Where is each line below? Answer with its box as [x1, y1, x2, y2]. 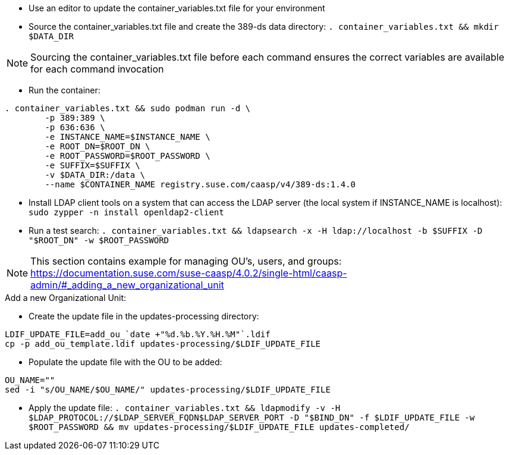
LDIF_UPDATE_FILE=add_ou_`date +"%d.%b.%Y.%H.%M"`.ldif [5, 330, 271, 339]
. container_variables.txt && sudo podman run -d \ [5, 103, 251, 113]
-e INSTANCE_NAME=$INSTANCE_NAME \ [45, 132, 210, 142]
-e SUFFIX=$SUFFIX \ [45, 161, 140, 170]
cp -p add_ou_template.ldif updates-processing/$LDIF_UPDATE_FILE [5, 339, 321, 349]
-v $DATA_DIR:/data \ [45, 170, 146, 180]
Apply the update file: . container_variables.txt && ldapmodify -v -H [29, 403, 341, 413]
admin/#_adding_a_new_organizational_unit [30, 279, 224, 291]
